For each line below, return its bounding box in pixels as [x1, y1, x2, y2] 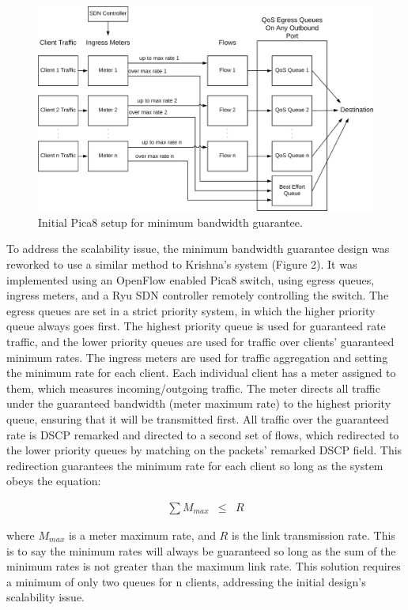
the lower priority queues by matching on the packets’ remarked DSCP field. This [6, 442, 402, 458]
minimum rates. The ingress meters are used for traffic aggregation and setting [6, 348, 388, 365]
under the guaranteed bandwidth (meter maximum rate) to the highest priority [6, 395, 391, 412]
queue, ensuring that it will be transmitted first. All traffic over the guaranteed [6, 410, 389, 427]
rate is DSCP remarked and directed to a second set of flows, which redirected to [6, 426, 399, 442]
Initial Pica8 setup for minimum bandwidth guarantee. [38, 213, 303, 230]
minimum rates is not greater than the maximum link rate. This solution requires [6, 558, 401, 574]
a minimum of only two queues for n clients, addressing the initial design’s [6, 573, 366, 589]
